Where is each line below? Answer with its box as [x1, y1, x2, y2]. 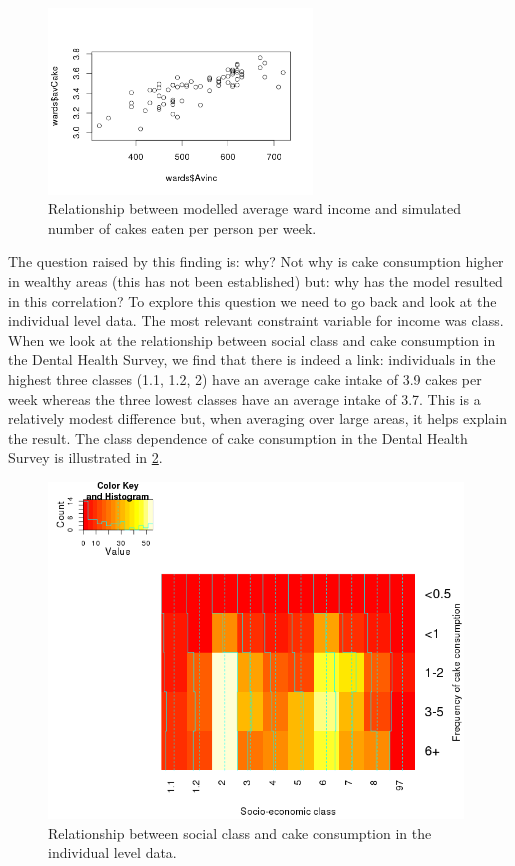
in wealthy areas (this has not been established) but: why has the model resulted [8, 270, 503, 291]
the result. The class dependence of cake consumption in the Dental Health [8, 427, 468, 448]
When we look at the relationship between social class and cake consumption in [8, 329, 496, 350]
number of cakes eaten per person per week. [48, 217, 317, 238]
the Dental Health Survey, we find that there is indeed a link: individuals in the [8, 349, 496, 370]
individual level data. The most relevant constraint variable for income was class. [8, 310, 504, 331]
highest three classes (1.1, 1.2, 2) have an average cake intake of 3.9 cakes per [8, 368, 482, 389]
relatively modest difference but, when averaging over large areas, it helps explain [8, 408, 507, 429]
